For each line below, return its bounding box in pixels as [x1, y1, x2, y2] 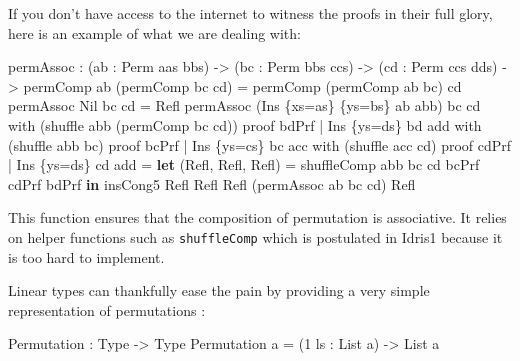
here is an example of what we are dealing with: [8, 22, 301, 43]
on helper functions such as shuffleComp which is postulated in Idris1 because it [8, 226, 503, 247]
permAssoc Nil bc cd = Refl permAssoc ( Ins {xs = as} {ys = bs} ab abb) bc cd [8, 95, 481, 116]
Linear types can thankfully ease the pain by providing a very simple [8, 280, 430, 301]
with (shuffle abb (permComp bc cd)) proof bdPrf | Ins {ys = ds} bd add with [8, 114, 482, 135]
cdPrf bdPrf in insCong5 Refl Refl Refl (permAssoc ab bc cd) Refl [8, 173, 416, 194]
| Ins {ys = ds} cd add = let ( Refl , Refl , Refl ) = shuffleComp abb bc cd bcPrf [8, 154, 480, 175]
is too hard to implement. [8, 246, 165, 267]
